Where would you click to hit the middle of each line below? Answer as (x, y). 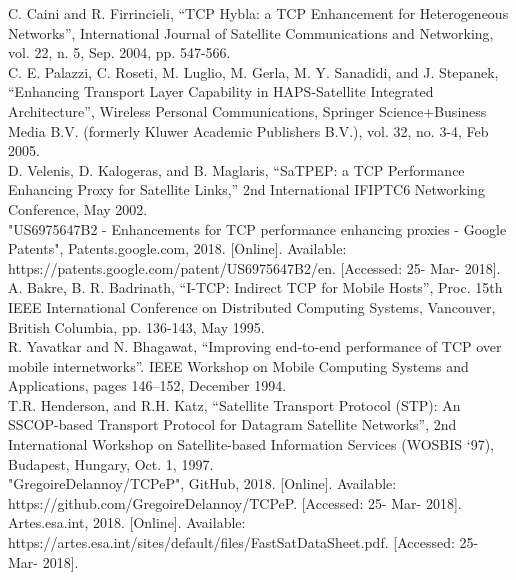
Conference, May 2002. (78, 208)
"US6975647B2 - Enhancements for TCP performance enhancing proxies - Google (257, 228)
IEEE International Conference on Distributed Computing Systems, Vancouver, (252, 306)
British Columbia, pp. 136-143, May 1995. (136, 326)
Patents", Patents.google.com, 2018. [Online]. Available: (177, 248)
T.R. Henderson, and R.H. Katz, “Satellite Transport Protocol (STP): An (234, 404)
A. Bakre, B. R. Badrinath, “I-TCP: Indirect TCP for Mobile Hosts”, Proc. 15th (255, 287)
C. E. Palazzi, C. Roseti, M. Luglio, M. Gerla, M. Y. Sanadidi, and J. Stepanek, (253, 71)
